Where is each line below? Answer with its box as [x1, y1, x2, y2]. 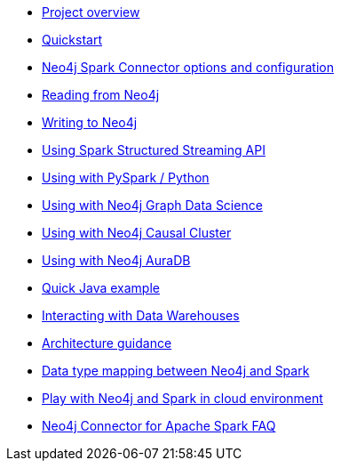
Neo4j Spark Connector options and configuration [42, 60, 334, 75]
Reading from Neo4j [42, 87, 160, 102]
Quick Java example [42, 280, 160, 295]
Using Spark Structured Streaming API [42, 142, 266, 157]
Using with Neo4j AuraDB [42, 253, 191, 268]
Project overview [42, 4, 140, 20]
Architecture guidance [42, 335, 172, 351]
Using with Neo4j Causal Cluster [42, 225, 232, 240]
